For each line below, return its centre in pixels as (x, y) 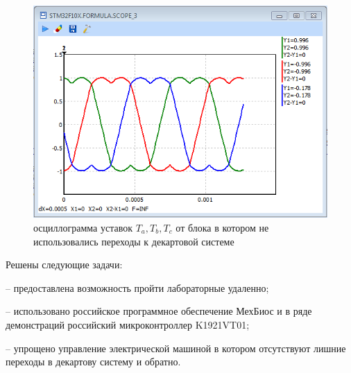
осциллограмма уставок (83, 227)
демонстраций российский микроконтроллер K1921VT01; (128, 324)
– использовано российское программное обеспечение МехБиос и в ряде (159, 311)
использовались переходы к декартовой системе (134, 241)
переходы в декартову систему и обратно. (93, 362)
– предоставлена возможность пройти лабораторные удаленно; (137, 287)
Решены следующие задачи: (64, 264)
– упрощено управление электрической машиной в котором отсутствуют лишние (176, 348)
